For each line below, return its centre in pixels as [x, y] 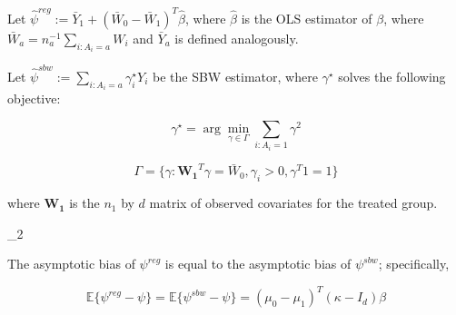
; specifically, [414, 264]
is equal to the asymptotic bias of [258, 264]
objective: [34, 98]
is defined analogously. [237, 38]
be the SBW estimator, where [235, 76]
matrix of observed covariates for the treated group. [293, 203]
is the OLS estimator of [307, 18]
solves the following [392, 76]
